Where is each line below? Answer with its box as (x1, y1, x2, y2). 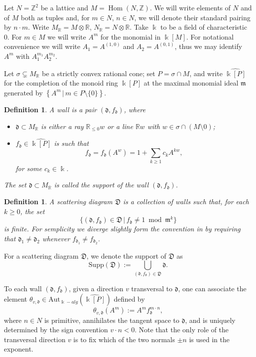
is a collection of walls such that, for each (123, 196, 249, 206)
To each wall (4, 283, 42, 293)
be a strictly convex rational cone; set (42, 68, 155, 78)
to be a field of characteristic (160, 22, 247, 32)
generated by (4, 87, 43, 97)
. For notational (186, 31, 234, 42)
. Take (129, 22, 148, 32)
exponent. (4, 344, 34, 354)
